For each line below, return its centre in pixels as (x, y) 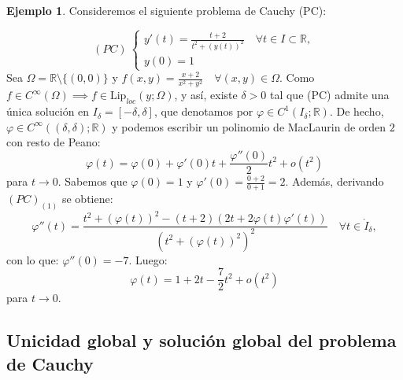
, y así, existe (206, 95)
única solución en (48, 111)
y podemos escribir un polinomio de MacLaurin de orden (249, 126)
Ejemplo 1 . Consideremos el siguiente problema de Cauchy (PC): (166, 10)
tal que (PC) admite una (329, 95)
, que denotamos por (203, 111)
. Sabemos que (92, 181)
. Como (297, 77)
